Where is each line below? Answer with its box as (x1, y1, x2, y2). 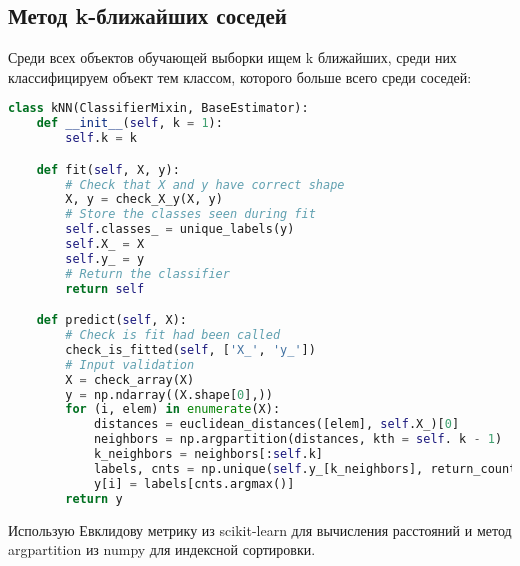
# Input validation (65, 357, 195, 372)
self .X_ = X (65, 237, 145, 252)
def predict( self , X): (36, 313, 187, 328)
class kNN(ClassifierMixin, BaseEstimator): (8, 101, 309, 116)
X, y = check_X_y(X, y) (65, 192, 223, 207)
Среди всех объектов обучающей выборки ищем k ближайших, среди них (8, 47, 457, 68)
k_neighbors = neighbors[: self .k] (93, 447, 324, 462)
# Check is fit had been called (65, 328, 281, 343)
